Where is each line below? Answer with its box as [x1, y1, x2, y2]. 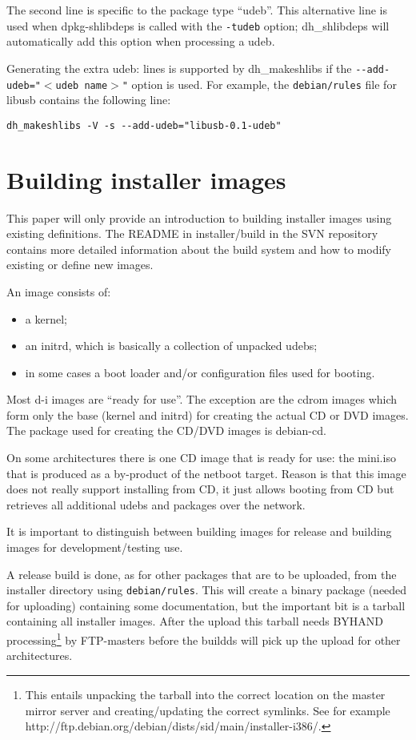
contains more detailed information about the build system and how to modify [6, 240, 392, 257]
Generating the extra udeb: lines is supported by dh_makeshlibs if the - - [6, 59, 367, 76]
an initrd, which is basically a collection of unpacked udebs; [25, 337, 318, 354]
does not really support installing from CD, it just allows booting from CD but [6, 481, 394, 497]
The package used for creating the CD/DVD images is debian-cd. [6, 422, 326, 439]
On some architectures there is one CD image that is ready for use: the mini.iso [6, 449, 396, 466]
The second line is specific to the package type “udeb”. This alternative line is [6, 2, 387, 18]
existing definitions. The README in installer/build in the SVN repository [6, 225, 378, 242]
